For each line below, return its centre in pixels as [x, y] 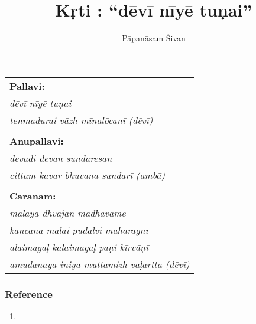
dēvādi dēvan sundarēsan [61, 158]
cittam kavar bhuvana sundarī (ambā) [87, 175]
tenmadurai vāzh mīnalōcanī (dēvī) [81, 120]
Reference [29, 294]
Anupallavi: [37, 140]
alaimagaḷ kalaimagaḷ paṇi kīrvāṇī [79, 247]
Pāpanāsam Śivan [154, 38]
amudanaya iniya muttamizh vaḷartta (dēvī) [100, 264]
